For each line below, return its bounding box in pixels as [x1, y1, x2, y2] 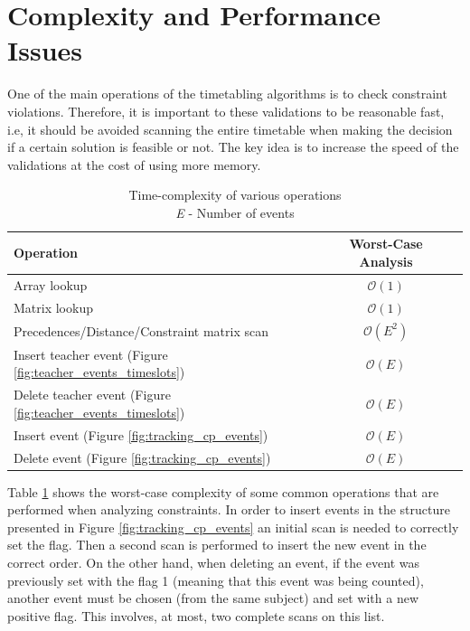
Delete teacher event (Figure [14, 385, 171, 404]
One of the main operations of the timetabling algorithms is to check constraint [7, 84, 447, 103]
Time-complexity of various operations [128, 185, 342, 204]
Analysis [359, 252, 413, 271]
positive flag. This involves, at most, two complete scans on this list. [7, 606, 385, 625]
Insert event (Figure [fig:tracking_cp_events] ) [14, 425, 268, 444]
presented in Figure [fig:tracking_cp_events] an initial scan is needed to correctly [7, 517, 459, 536]
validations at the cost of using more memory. [7, 155, 261, 174]
